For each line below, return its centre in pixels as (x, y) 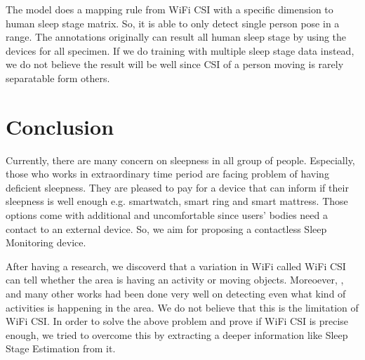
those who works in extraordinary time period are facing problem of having (167, 174)
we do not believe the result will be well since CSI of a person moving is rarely (175, 64)
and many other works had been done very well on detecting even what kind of (176, 294)
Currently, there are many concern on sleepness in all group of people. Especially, (180, 160)
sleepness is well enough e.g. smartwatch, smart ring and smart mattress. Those (177, 201)
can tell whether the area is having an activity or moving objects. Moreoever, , (175, 280)
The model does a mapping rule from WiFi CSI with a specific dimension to (170, 9)
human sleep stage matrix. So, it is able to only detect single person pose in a (173, 23)
